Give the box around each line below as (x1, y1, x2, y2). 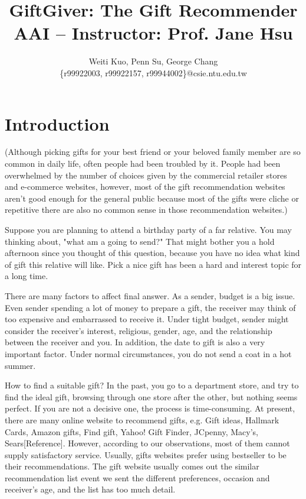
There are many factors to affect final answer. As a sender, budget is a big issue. (5, 289, 295, 302)
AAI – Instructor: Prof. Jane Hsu (14, 21, 293, 45)
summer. (5, 359, 36, 371)
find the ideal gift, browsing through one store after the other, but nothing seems (5, 390, 298, 403)
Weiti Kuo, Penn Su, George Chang (88, 55, 218, 67)
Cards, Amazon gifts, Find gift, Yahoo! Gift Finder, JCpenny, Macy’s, (5, 425, 259, 438)
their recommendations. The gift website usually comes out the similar (5, 460, 259, 472)
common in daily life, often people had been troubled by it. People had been (5, 157, 281, 170)
